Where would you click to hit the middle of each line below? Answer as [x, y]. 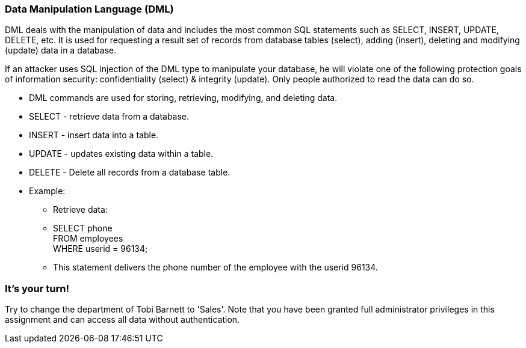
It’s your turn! [37, 288]
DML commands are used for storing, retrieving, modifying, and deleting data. [183, 98]
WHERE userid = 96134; [101, 249]
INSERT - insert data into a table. [94, 135]
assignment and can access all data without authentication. [122, 320]
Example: [47, 191]
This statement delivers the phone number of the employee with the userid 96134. [215, 267]
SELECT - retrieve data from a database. [109, 117]
